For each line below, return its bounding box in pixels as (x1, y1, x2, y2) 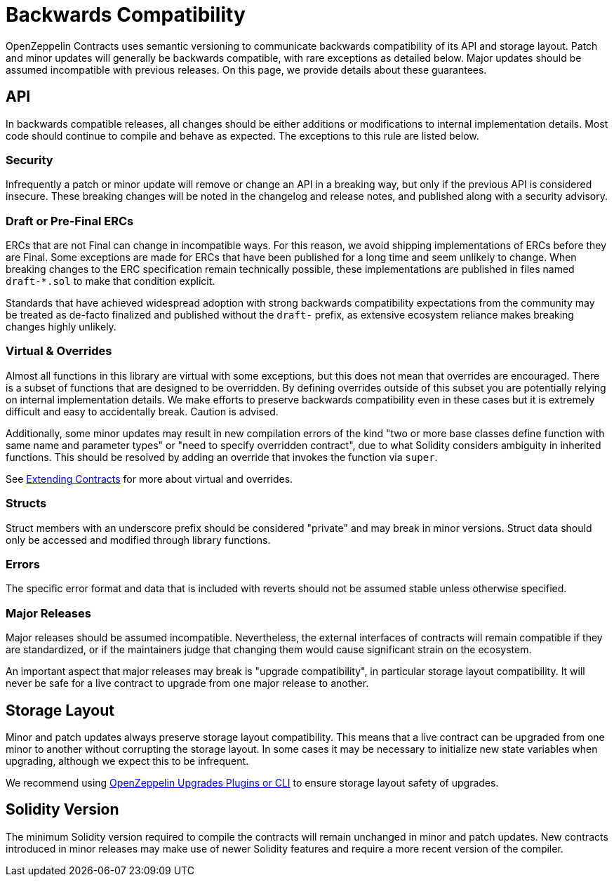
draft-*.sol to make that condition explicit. (6, 275, 215, 288)
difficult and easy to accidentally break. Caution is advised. (6, 405, 279, 417)
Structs (6, 496, 47, 511)
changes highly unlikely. (6, 321, 116, 333)
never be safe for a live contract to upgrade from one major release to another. (6, 677, 369, 690)
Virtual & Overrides (6, 344, 112, 359)
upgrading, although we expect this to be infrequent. (6, 754, 249, 767)
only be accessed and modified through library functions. (6, 533, 271, 546)
